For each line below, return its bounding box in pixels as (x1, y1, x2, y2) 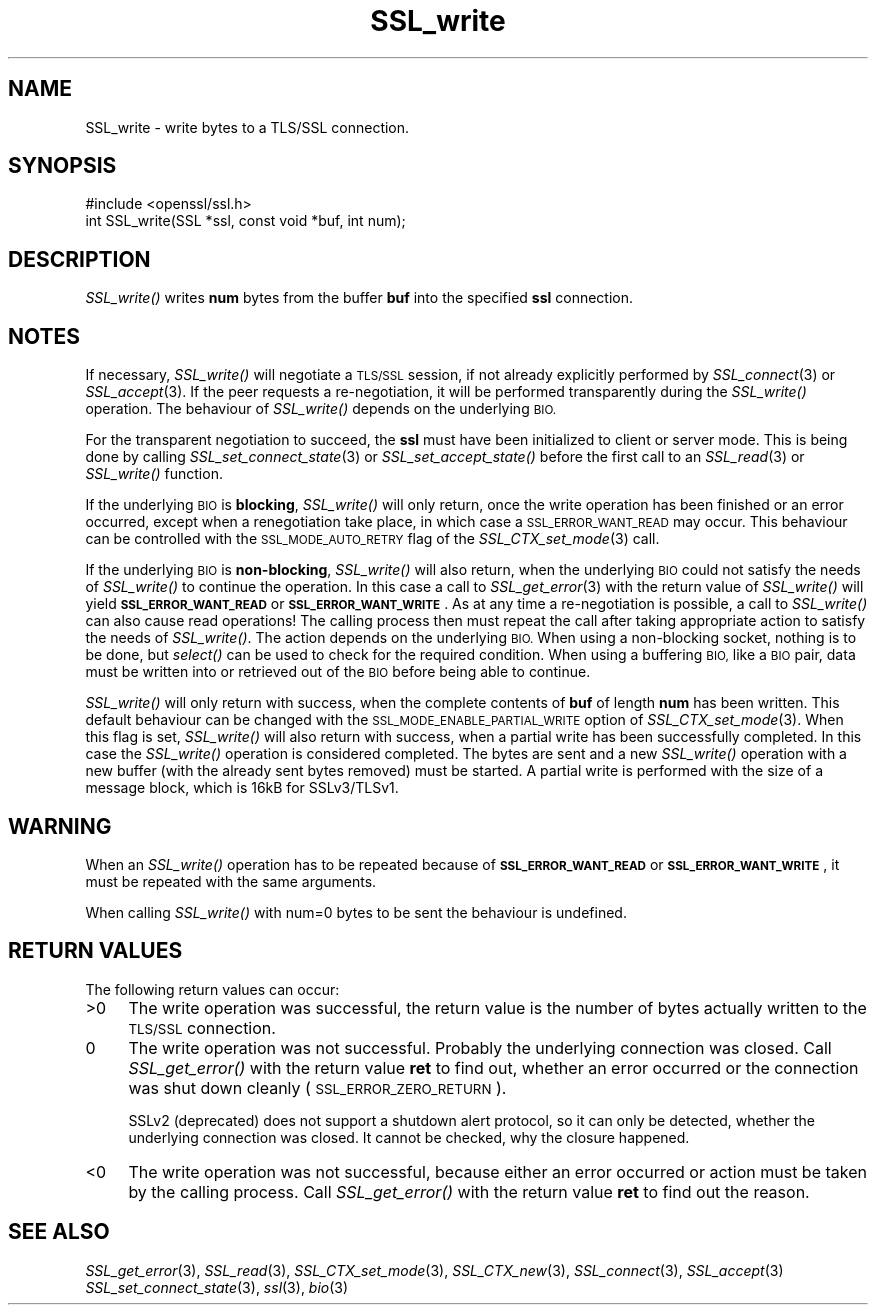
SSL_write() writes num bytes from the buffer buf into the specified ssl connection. (85, 289, 634, 307)
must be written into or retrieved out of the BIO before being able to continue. (85, 663, 591, 681)
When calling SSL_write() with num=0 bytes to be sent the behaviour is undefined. (85, 903, 627, 921)
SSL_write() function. (85, 465, 223, 483)
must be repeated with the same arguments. (85, 872, 377, 890)
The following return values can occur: (85, 980, 340, 998)
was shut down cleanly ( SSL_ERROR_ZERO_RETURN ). (128, 1077, 507, 1098)
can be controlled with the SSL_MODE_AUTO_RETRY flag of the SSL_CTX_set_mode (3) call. (85, 530, 660, 548)
